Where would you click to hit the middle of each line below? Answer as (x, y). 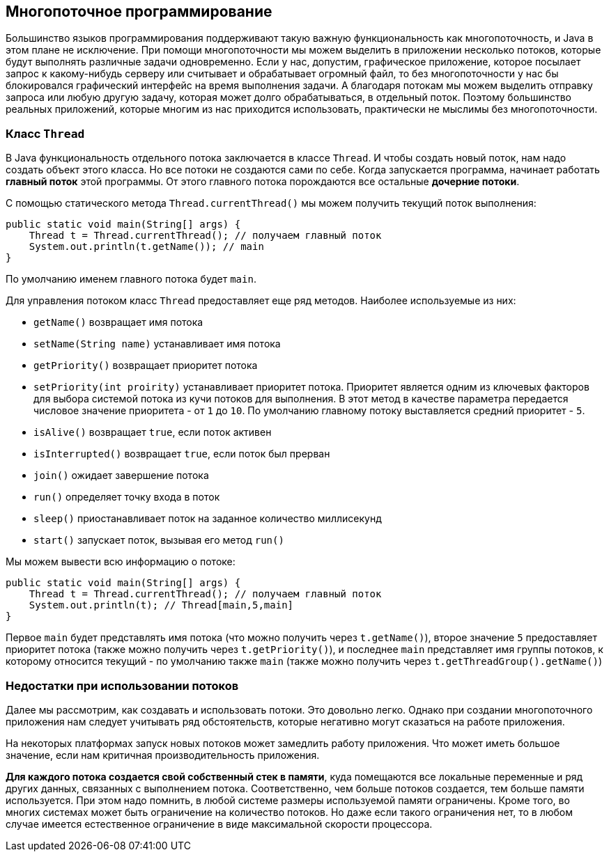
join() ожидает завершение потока (121, 475)
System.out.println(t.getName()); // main (146, 247)
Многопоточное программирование (139, 11)
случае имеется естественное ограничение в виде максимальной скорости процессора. (219, 824)
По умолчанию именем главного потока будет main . (131, 279)
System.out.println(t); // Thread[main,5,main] (161, 605)
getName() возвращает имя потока (118, 322)
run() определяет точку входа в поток (127, 497)
